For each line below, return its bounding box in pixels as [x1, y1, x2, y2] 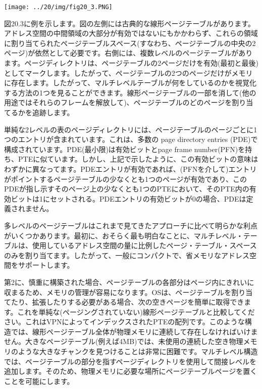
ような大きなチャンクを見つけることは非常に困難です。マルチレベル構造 [18, 346, 258, 357]
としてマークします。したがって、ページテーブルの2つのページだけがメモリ [4, 67, 253, 78]
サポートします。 [18, 260, 74, 270]
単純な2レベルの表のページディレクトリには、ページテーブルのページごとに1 [4, 124, 257, 134]
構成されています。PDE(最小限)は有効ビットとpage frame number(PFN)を [4, 143, 245, 154]
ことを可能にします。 [4, 375, 74, 386]
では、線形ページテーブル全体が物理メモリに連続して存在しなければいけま [11, 326, 258, 336]
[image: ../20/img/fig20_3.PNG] [4, 4, 113, 11]
